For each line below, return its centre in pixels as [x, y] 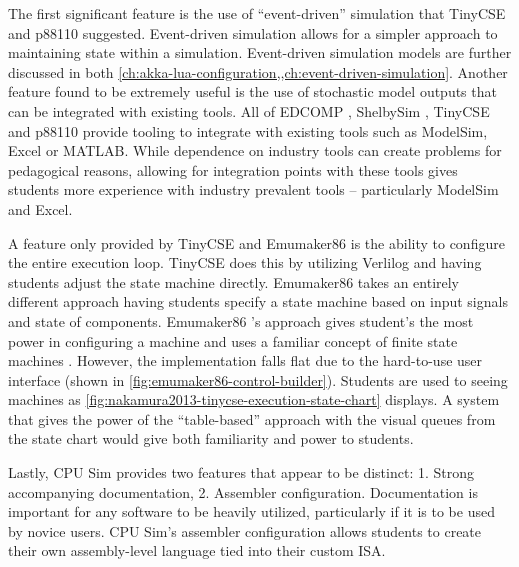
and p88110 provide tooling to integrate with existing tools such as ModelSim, [248, 130]
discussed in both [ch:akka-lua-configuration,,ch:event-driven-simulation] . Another [258, 71]
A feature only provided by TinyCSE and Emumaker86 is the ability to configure [256, 242]
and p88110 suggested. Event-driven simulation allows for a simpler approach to [253, 32]
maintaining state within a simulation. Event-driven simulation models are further [260, 52]
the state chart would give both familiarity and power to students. [211, 438]
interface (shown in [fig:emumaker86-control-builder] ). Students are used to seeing [258, 379]
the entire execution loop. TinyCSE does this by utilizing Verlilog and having [245, 262]
